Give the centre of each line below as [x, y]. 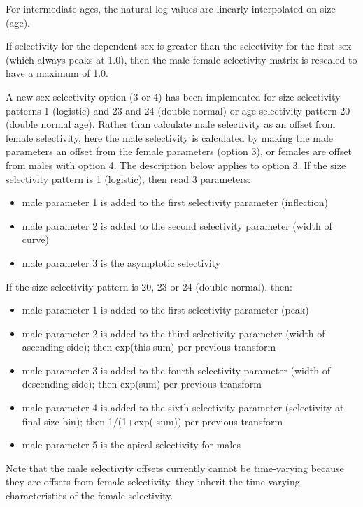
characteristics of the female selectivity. [90, 495]
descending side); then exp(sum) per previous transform [142, 384]
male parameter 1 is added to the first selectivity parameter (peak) [165, 310]
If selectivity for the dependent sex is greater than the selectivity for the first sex [179, 46]
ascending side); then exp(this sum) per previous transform [149, 347]
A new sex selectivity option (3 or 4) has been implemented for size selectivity [173, 96]
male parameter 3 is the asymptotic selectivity [121, 262]
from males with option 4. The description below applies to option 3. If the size [176, 164]
